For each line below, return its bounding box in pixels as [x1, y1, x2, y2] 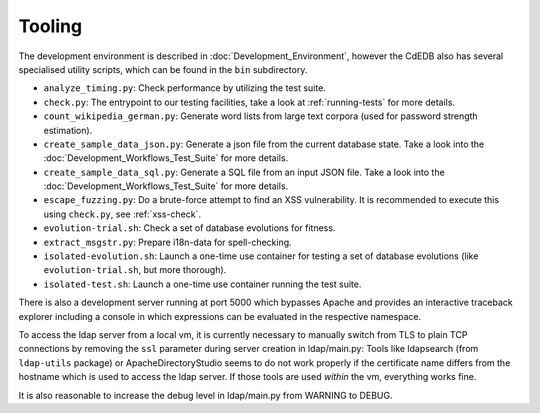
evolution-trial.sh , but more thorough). [43, 264, 227, 276]
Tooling [18, 15, 83, 37]
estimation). [43, 124, 93, 136]
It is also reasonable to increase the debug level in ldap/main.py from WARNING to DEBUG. [18, 389, 393, 401]
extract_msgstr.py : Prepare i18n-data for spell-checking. [43, 236, 292, 248]
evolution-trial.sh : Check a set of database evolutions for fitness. [43, 222, 336, 234]
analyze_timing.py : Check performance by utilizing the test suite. [43, 82, 327, 94]
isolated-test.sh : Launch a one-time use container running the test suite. [43, 278, 362, 290]
